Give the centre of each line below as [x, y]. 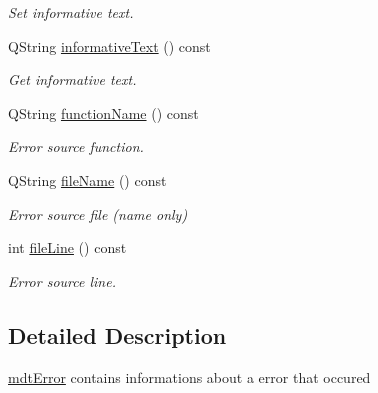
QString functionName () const [103, 112]
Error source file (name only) [98, 213]
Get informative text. [72, 79]
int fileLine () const [67, 247]
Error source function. [76, 146]
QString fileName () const [87, 179]
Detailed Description [117, 334]
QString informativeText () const [109, 45]
